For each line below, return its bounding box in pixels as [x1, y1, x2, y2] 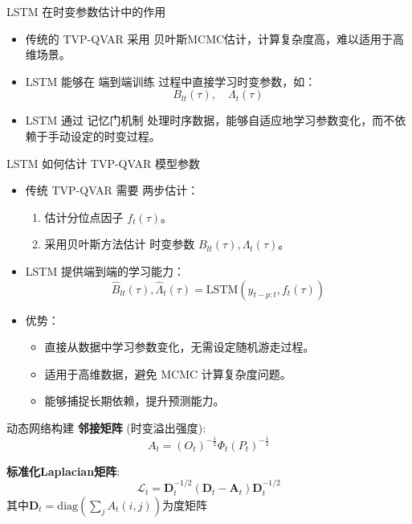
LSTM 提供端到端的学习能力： [25, 262, 185, 279]
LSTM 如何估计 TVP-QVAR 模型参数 [6, 154, 200, 171]
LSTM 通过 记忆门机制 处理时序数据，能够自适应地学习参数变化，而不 [25, 112, 395, 129]
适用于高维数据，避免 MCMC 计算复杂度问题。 [44, 365, 292, 382]
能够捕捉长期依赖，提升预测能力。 [44, 392, 225, 409]
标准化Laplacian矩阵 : [6, 462, 120, 479]
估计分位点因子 [44, 208, 124, 225]
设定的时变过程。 [70, 127, 161, 144]
